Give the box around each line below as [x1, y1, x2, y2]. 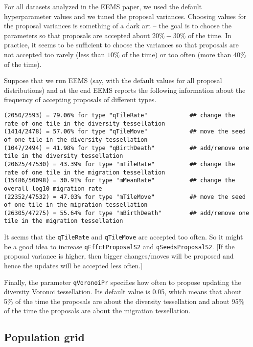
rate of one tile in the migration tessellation [4, 169, 165, 176]
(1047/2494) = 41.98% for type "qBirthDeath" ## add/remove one [4, 144, 250, 152]
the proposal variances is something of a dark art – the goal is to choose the [4, 21, 231, 31]
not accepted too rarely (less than [4, 49, 105, 59]
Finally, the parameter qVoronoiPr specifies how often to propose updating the [4, 277, 241, 287]
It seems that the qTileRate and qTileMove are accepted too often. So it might [4, 232, 243, 242]
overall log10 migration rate [4, 185, 102, 192]
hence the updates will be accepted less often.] [4, 260, 142, 271]
